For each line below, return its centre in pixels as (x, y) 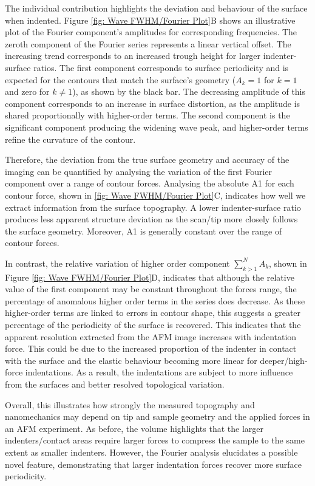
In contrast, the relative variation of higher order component (117, 263)
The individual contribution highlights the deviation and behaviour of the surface (156, 8)
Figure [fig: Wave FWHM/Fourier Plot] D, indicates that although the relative (150, 277)
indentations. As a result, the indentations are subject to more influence (159, 372)
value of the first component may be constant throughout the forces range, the (151, 289)
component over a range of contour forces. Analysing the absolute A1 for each (150, 183)
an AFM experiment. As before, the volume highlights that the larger (134, 428)
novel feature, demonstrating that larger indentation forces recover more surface (154, 464)
